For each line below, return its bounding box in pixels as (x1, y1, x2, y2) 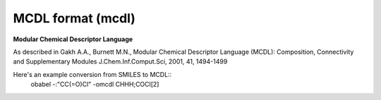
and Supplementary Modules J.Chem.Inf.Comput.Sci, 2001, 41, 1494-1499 (13, 57, 228, 66)
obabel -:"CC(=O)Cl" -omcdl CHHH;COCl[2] (30, 80, 159, 89)
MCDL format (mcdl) (13, 10, 135, 26)
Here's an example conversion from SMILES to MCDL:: (13, 70, 172, 78)
